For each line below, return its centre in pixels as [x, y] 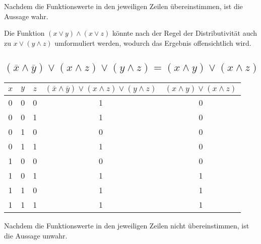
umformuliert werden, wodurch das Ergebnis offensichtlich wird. [153, 43]
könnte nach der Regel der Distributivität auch [185, 33]
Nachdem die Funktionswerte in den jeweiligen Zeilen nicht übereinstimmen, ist [127, 226]
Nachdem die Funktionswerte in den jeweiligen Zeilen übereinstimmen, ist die [123, 6]
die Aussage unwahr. [36, 235]
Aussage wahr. [26, 16]
